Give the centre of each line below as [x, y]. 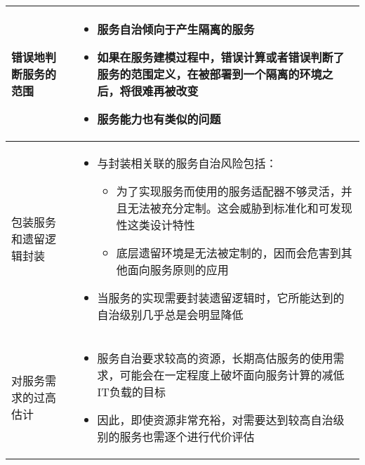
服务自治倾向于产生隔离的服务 [176, 29]
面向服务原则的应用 [178, 270]
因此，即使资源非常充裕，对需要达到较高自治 [215, 420]
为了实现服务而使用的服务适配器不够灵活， [228, 191]
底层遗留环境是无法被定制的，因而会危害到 [228, 253]
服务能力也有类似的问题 [159, 119]
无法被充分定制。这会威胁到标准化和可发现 [240, 208]
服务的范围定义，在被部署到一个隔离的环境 [210, 74]
